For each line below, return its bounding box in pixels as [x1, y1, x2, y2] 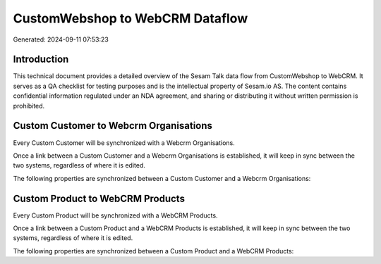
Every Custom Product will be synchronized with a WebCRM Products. [13, 211, 218, 220]
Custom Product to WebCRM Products [13, 192, 185, 204]
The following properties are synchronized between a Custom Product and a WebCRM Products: [13, 246, 294, 255]
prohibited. [13, 101, 45, 110]
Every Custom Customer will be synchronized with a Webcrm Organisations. [13, 138, 236, 147]
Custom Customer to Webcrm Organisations [13, 120, 213, 132]
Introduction [13, 54, 69, 65]
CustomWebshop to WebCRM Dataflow [13, 11, 248, 26]
